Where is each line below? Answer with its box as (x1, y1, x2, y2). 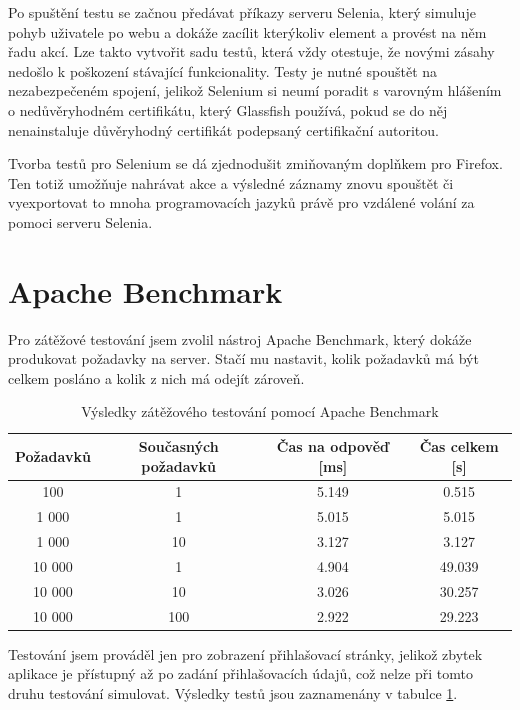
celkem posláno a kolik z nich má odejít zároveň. (8, 367, 305, 388)
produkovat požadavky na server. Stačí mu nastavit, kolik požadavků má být (8, 348, 479, 369)
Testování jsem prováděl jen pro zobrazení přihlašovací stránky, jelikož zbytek (8, 643, 483, 664)
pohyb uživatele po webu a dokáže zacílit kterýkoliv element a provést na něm (8, 21, 487, 42)
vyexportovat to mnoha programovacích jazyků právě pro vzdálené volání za (8, 192, 475, 213)
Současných (138, 436, 219, 457)
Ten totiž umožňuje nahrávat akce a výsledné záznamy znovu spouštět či (8, 172, 454, 193)
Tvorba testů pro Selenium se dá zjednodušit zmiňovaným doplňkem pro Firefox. (8, 153, 503, 174)
